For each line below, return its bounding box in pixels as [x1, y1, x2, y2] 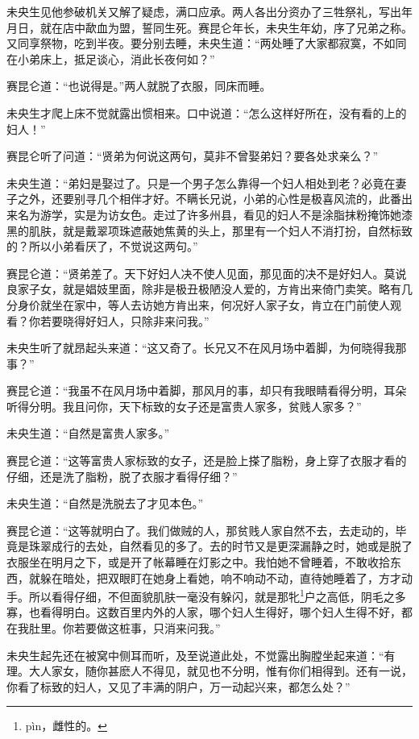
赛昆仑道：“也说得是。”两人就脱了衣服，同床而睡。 [6, 77, 272, 94]
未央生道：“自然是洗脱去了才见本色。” [6, 495, 204, 512]
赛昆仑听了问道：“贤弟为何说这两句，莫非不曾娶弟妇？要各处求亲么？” [6, 147, 379, 164]
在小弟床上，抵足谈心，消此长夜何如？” [6, 50, 215, 67]
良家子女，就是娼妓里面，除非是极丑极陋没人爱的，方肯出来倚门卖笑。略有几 [6, 280, 413, 297]
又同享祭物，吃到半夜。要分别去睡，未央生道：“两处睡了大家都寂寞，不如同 [6, 35, 407, 52]
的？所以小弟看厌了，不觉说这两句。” [6, 238, 198, 255]
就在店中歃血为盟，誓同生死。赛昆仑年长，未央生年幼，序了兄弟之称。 [39, 19, 413, 35]
